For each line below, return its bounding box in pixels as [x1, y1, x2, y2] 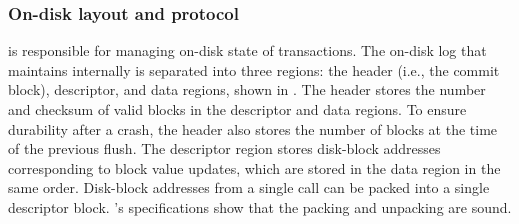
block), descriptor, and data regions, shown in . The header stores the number [8, 79, 486, 100]
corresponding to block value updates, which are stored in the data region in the [8, 157, 501, 178]
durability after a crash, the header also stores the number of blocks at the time [8, 118, 498, 139]
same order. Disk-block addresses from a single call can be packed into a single [8, 177, 490, 198]
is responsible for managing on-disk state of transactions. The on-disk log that [8, 40, 487, 61]
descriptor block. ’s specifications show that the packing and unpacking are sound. [8, 196, 512, 217]
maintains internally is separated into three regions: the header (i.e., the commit [8, 59, 500, 80]
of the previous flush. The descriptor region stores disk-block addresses [8, 138, 441, 159]
